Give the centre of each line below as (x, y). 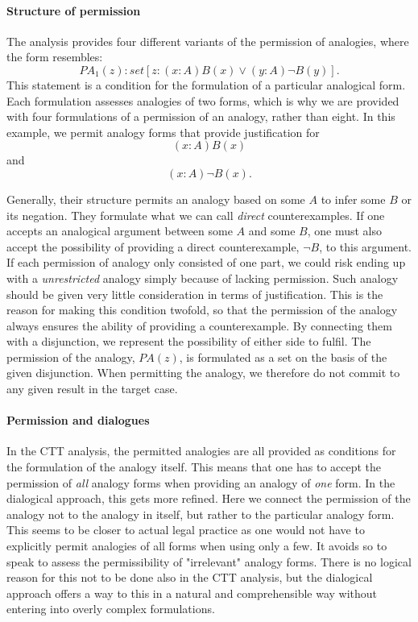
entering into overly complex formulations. (111, 609)
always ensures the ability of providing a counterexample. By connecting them (199, 325)
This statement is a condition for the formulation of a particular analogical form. (206, 84)
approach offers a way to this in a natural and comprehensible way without (192, 593)
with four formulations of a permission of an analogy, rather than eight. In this (201, 116)
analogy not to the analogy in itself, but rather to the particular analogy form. (201, 514)
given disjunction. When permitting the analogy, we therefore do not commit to (203, 373)
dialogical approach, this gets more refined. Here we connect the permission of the (209, 498)
